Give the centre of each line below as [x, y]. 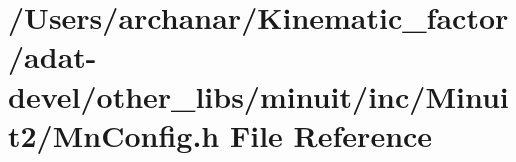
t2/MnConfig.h [114, 134]
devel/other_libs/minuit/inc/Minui [258, 95]
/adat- [52, 56]
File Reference [331, 134]
